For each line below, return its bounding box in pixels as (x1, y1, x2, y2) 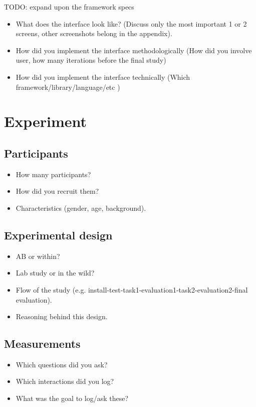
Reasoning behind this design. (16, 311, 108, 322)
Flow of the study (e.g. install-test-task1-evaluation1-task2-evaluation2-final (16, 284, 248, 295)
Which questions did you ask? (16, 359, 108, 369)
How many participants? (16, 169, 91, 179)
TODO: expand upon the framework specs (4, 2, 134, 12)
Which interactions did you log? (16, 376, 114, 386)
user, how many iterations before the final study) (16, 55, 166, 65)
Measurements (4, 336, 81, 351)
